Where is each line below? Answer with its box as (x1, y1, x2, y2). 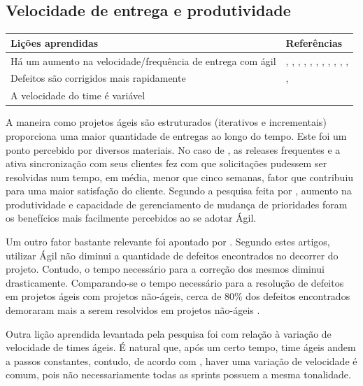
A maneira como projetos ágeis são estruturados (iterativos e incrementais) (6, 115, 327, 129)
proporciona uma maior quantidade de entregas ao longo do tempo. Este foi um (6, 128, 347, 143)
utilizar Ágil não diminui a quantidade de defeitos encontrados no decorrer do (6, 248, 339, 262)
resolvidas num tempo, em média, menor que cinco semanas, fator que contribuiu (6, 169, 354, 184)
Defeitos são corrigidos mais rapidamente (10, 71, 186, 85)
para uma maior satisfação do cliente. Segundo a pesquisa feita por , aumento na (6, 183, 352, 198)
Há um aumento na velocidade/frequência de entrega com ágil (10, 53, 276, 68)
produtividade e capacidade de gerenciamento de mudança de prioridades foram (6, 196, 348, 211)
